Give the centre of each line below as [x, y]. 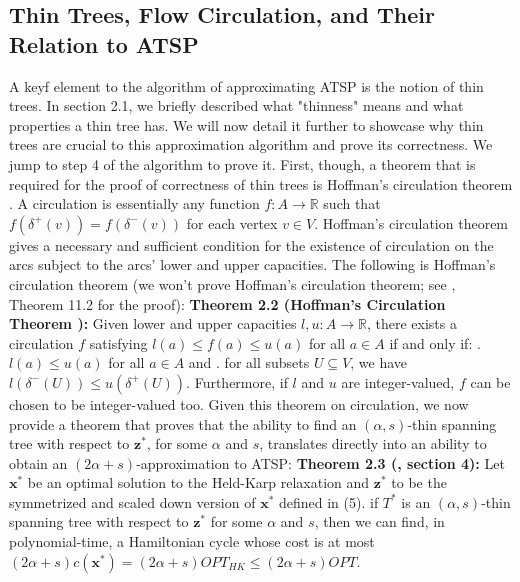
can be [490, 381]
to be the [419, 482]
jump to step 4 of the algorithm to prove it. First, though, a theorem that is [242, 163]
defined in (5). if [328, 501]
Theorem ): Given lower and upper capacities [153, 323]
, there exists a [411, 323]
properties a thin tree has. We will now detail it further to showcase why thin [246, 124]
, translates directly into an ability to [373, 443]
